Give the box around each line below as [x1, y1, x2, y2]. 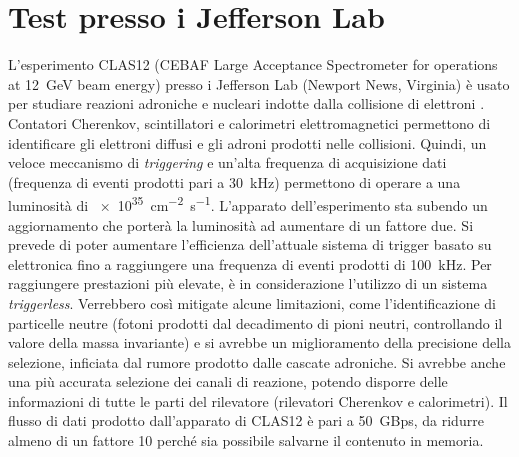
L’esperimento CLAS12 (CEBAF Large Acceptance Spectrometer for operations [8, 54, 498, 75]
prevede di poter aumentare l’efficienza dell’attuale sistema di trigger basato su [8, 234, 492, 255]
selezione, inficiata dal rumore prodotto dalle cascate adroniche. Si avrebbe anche [8, 351, 506, 372]
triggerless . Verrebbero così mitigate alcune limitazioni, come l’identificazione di [8, 292, 496, 313]
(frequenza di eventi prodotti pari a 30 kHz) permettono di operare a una [8, 171, 461, 192]
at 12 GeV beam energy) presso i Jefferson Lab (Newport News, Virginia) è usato [8, 73, 510, 94]
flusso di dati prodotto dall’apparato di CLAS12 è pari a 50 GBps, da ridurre [8, 410, 484, 431]
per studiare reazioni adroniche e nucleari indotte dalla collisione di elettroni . [8, 93, 485, 114]
